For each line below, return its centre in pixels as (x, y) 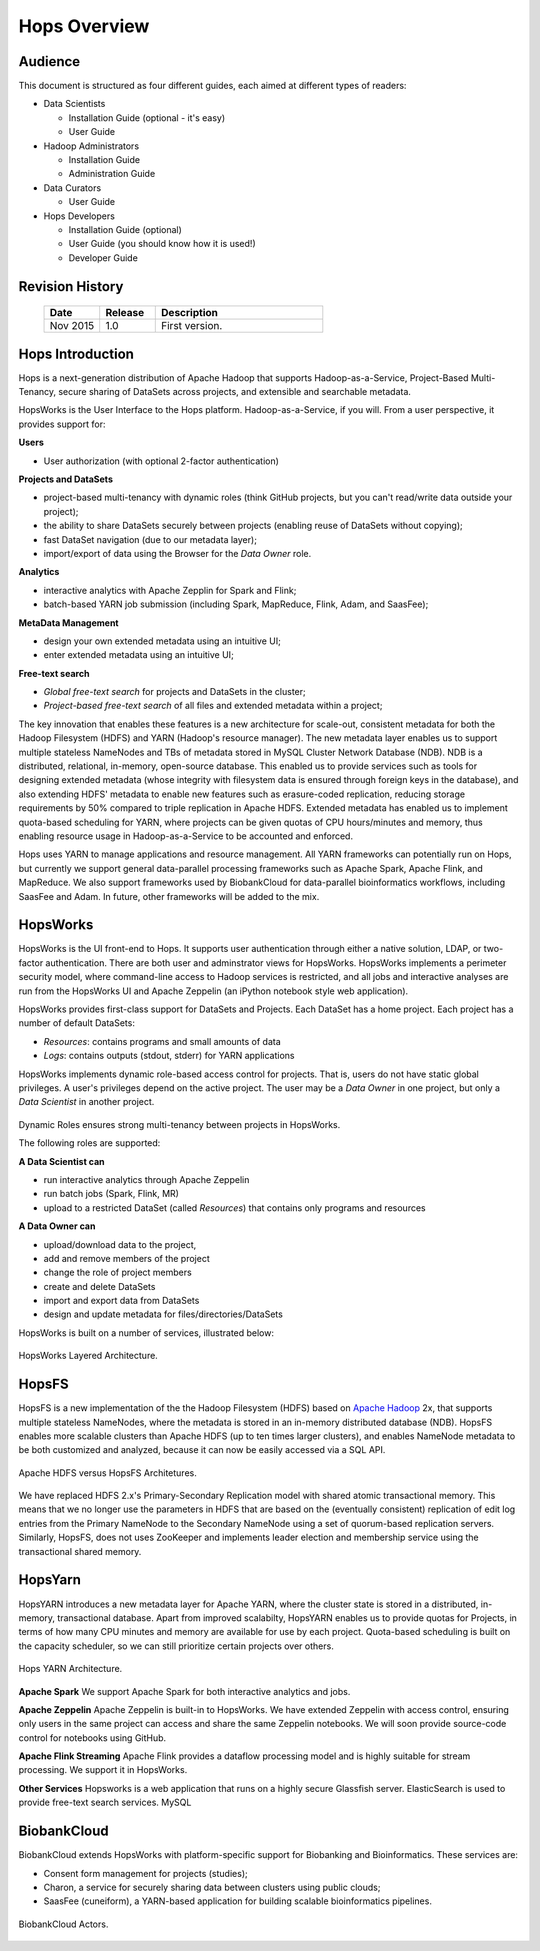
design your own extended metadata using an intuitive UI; (162, 641)
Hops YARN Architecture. (70, 1669)
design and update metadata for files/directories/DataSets (163, 1314)
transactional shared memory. (80, 1551)
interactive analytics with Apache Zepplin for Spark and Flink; (170, 590)
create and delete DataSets (99, 1286)
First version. (192, 326)
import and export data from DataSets (121, 1301)
